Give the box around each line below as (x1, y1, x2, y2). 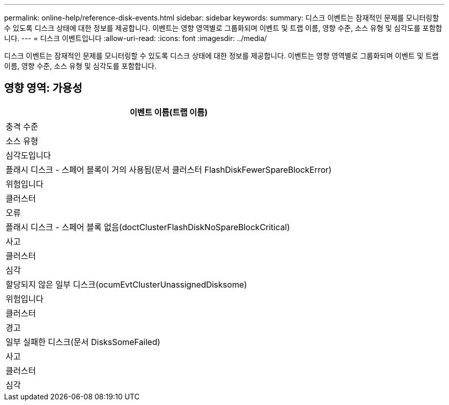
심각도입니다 (6, 150, 51, 160)
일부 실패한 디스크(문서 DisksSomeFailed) (6, 336, 160, 347)
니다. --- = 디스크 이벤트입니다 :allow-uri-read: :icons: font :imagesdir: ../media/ (4, 34, 267, 43)
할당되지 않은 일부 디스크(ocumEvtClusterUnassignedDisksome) (6, 279, 247, 290)
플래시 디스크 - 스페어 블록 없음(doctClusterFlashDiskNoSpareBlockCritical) (6, 221, 290, 232)
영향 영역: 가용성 (4, 82, 83, 95)
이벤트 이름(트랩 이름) (129, 107, 208, 117)
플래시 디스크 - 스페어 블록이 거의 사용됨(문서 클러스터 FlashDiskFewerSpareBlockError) (6, 164, 332, 175)
